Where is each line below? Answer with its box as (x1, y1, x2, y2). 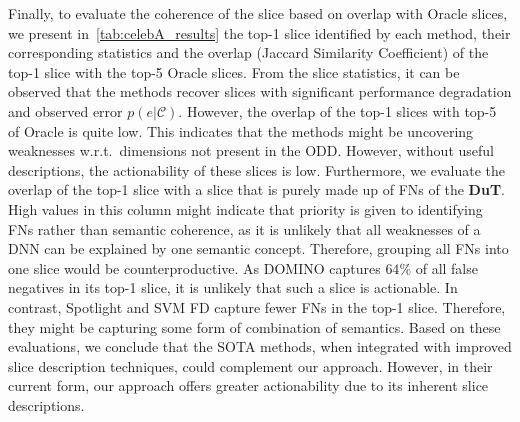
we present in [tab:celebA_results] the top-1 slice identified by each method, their (8, 22, 511, 43)
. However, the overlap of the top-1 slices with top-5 (178, 100, 497, 121)
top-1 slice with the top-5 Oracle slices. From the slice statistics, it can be (8, 61, 460, 82)
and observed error (8, 100, 123, 121)
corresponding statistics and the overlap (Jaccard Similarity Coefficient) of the (8, 42, 489, 63)
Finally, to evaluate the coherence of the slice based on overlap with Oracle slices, (8, 3, 508, 23)
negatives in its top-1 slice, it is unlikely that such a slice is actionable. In (8, 277, 458, 298)
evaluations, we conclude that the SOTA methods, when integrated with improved (8, 336, 512, 357)
